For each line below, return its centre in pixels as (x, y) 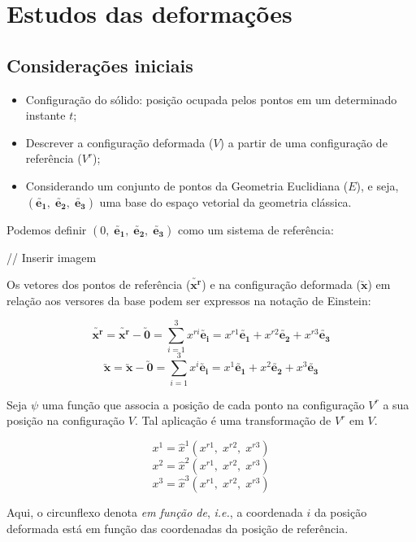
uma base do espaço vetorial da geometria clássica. (225, 201)
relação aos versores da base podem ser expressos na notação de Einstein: (189, 300)
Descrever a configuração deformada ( (119, 142)
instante (45, 115)
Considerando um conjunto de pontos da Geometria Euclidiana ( (187, 185)
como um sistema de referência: (256, 229)
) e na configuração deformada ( (281, 284)
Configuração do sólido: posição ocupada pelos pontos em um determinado (211, 99)
